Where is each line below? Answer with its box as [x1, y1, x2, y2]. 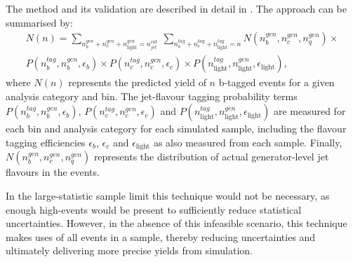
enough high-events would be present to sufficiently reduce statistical [6, 202, 302, 216]
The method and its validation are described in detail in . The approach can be [6, 1, 347, 15]
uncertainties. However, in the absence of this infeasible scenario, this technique [6, 216, 347, 230]
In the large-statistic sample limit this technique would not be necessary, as [6, 188, 330, 203]
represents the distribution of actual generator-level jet [93, 149, 329, 164]
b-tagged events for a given [218, 75, 335, 90]
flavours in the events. [6, 165, 100, 179]
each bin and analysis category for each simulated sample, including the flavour [6, 121, 347, 136]
